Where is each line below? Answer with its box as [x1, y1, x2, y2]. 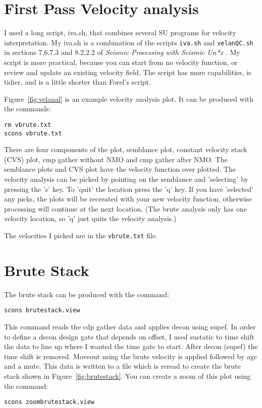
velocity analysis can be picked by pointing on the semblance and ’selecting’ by [4, 174, 248, 184]
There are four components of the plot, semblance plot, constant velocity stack [4, 144, 247, 155]
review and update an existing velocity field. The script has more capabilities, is [4, 66, 251, 77]
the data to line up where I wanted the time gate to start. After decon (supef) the [4, 341, 258, 352]
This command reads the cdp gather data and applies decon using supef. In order [4, 321, 256, 332]
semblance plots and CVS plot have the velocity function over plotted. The [4, 164, 236, 174]
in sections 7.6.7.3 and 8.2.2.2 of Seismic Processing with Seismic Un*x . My [4, 47, 240, 57]
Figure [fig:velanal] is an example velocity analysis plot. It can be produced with [4, 93, 254, 104]
